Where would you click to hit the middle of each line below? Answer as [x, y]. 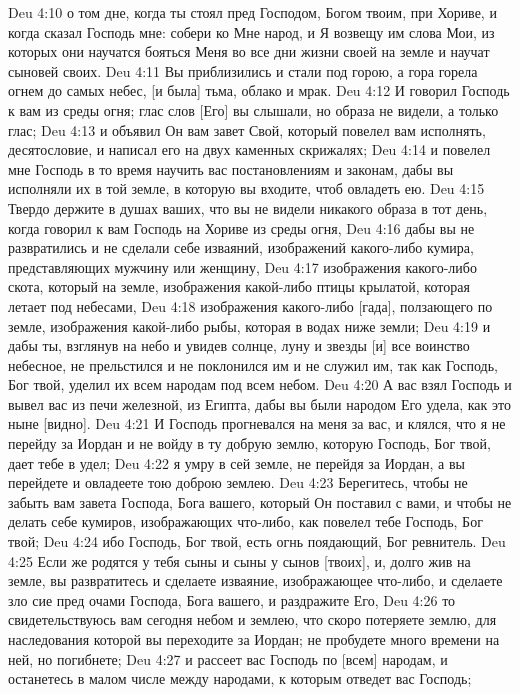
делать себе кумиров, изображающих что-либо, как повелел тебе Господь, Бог [245, 521]
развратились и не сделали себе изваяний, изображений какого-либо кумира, [241, 247]
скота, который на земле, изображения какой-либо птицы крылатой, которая [239, 286]
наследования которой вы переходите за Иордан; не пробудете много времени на [254, 639]
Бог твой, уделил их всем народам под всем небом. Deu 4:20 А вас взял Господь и [260, 384]
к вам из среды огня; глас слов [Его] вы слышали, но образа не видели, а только [253, 109]
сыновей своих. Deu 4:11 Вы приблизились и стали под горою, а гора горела [243, 70]
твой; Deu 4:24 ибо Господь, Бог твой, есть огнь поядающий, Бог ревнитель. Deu [257, 541]
